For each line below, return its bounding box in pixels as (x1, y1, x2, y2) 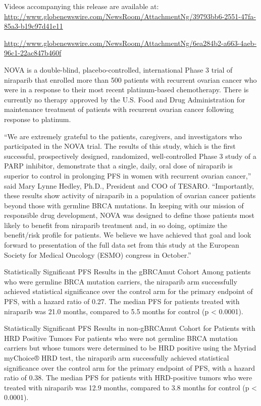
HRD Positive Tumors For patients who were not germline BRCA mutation (4, 332, 238, 343)
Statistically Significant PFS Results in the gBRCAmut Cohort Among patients (4, 266, 251, 277)
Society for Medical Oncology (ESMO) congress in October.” (4, 249, 191, 260)
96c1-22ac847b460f (4, 47, 62, 58)
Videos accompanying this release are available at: (4, 1, 159, 11)
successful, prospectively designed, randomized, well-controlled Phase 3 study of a (4, 150, 256, 161)
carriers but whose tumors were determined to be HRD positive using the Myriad (4, 342, 256, 353)
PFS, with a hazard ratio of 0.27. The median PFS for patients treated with (4, 296, 240, 307)
